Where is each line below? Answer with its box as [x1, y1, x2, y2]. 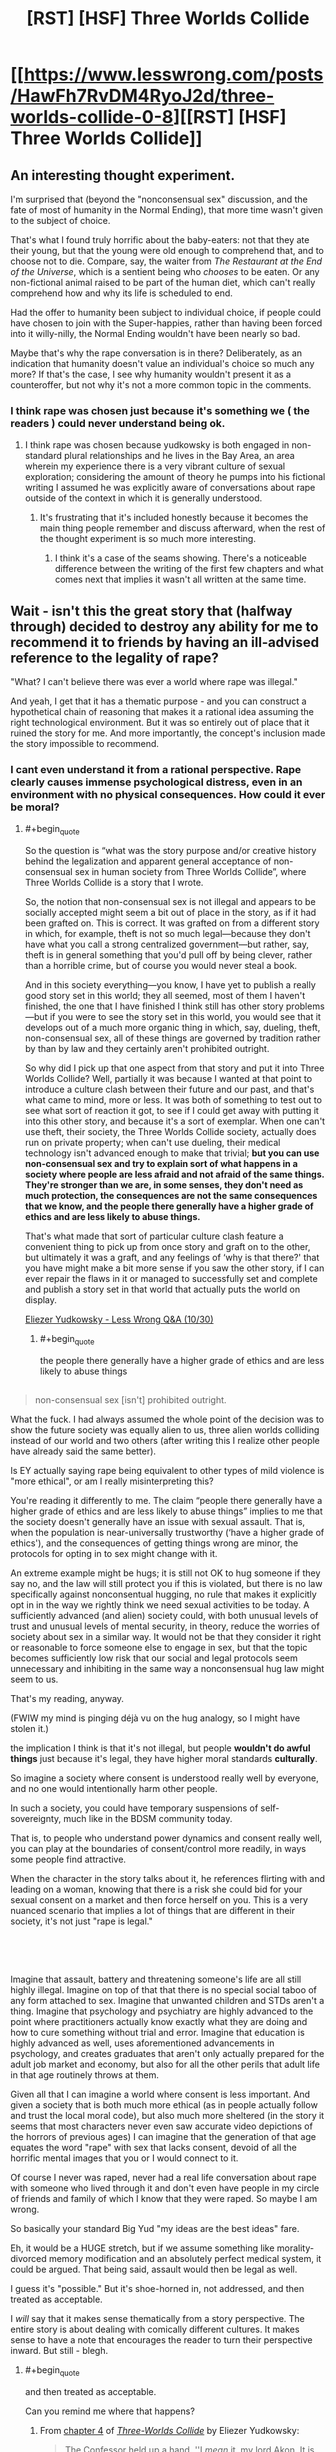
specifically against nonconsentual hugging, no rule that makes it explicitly [10, 1588, 317, 1601]
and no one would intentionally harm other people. [10, 1783, 218, 1795]
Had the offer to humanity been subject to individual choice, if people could [10, 307, 322, 318]
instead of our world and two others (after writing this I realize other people [10, 1435, 320, 1447]
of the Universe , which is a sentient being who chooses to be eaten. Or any [10, 266, 320, 277]
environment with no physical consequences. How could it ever [10, 788, 326, 802]
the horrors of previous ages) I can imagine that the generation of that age [10, 2131, 317, 2143]
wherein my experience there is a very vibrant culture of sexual [24, 460, 286, 472]
